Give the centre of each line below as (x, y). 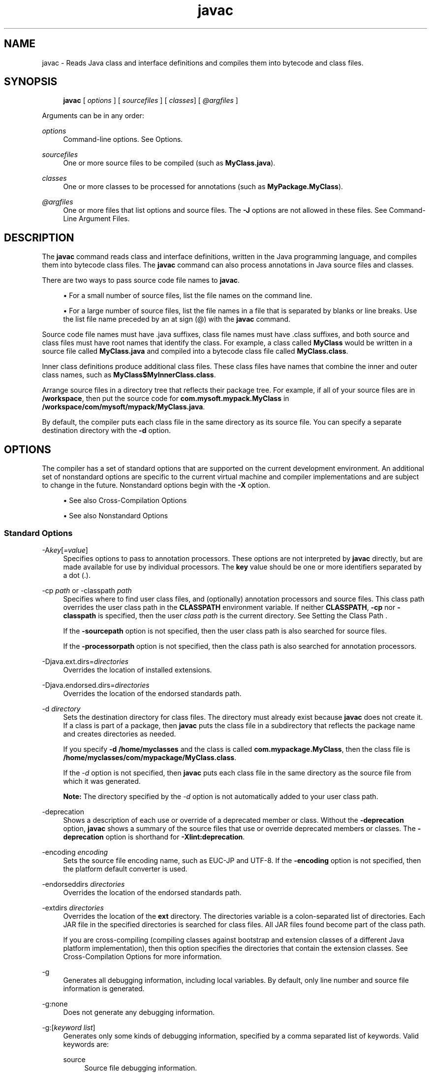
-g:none (55, 1004)
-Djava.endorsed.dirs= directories (96, 685)
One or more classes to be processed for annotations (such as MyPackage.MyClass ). (203, 187)
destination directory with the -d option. (107, 431)
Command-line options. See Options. (123, 139)
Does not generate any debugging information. (139, 1012)
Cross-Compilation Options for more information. (142, 956)
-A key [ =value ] (65, 550)
